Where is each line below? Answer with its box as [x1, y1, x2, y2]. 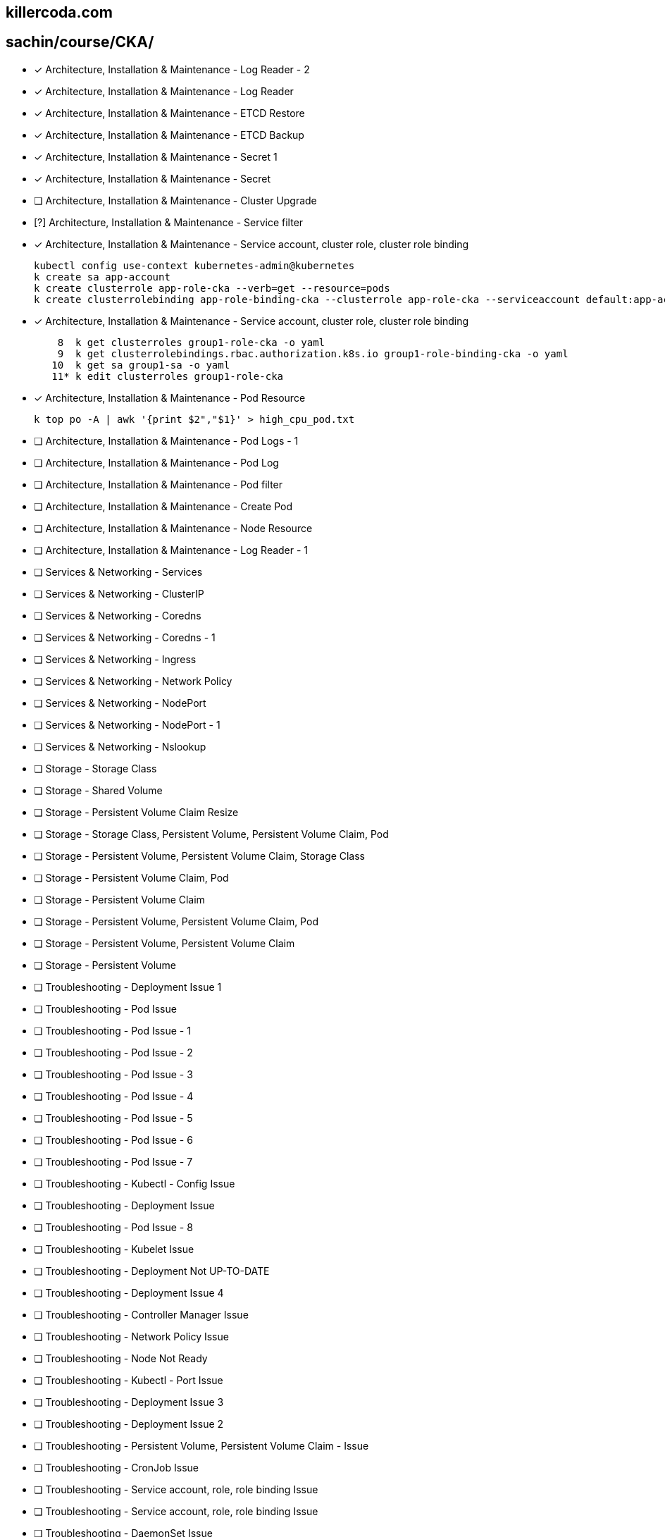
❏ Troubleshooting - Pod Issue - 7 [34, 1155, 193, 1168]
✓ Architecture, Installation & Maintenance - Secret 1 [34, 150, 278, 163]
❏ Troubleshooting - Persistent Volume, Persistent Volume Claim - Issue [34, 1439, 369, 1452]
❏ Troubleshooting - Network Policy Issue [34, 1330, 229, 1342]
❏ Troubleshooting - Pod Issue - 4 [34, 1090, 194, 1102]
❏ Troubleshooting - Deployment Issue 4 [34, 1286, 224, 1299]
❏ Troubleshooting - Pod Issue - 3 [34, 1068, 193, 1080]
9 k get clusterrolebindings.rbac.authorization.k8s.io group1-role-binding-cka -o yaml [57, 347, 568, 359]
